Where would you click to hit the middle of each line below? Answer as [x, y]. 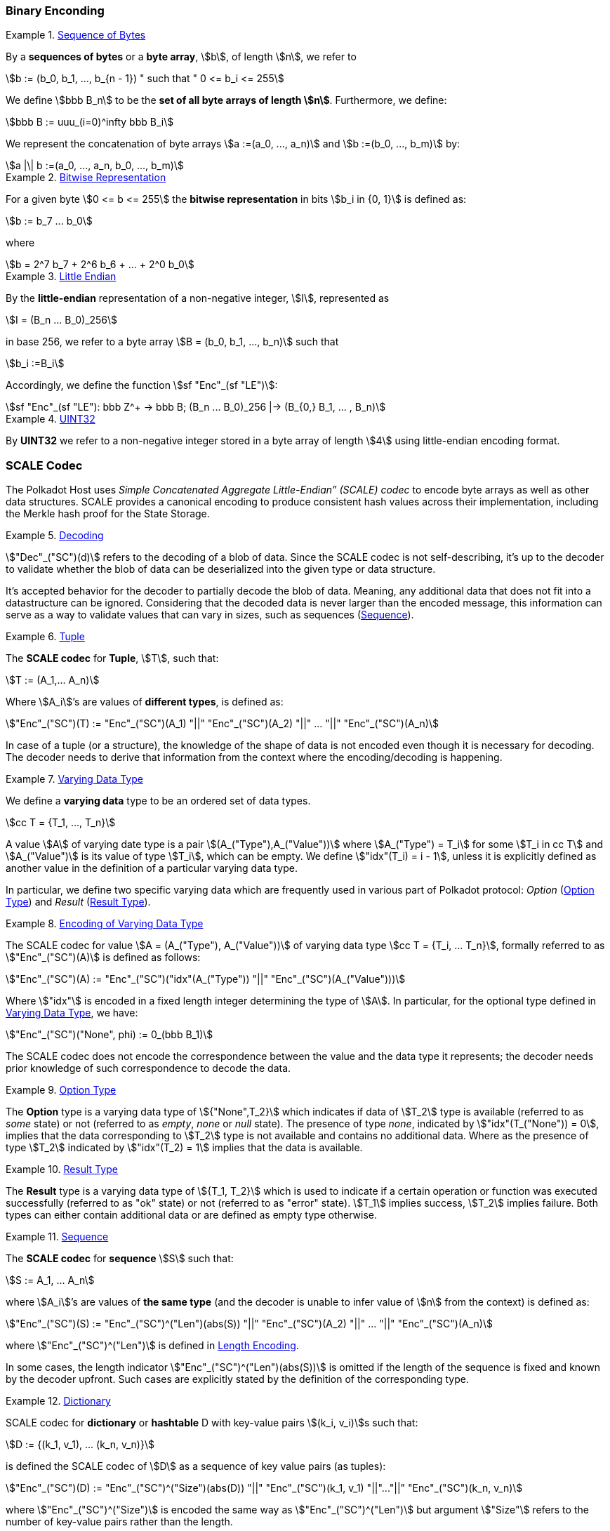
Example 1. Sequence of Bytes [76, 35]
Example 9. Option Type [61, 1090]
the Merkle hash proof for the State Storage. [108, 514]
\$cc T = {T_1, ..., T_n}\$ [61, 823]
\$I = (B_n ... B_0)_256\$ [62, 320]
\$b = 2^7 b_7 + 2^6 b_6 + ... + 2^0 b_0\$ [100, 265]
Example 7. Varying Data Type [74, 779]
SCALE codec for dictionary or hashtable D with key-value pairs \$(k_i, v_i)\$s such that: [212, 1423]
